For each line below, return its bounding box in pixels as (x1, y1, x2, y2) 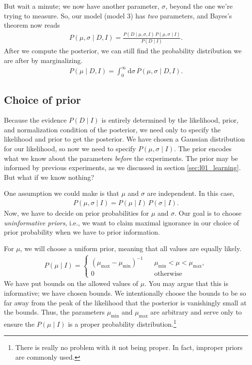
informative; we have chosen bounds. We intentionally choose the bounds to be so (4, 288, 246, 298)
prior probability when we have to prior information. (4, 227, 160, 237)
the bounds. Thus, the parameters (4, 307, 105, 317)
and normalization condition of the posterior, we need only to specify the (4, 124, 221, 134)
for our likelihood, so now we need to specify (4, 143, 136, 153)
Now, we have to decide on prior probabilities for (4, 207, 149, 218)
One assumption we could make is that (4, 188, 119, 198)
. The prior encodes (174, 143, 232, 153)
